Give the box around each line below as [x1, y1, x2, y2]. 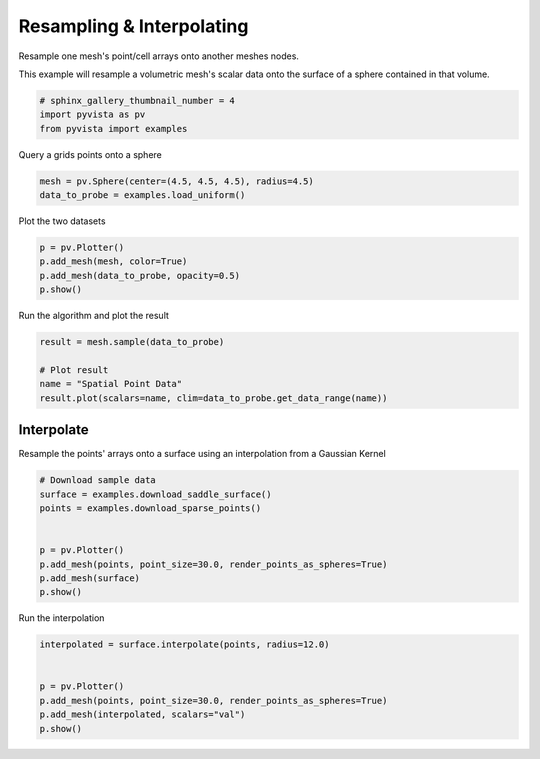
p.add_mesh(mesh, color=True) [39, 256, 188, 267]
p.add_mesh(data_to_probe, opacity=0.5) [39, 270, 240, 281]
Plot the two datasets [18, 215, 106, 227]
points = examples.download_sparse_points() [39, 503, 262, 514]
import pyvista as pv [39, 109, 146, 120]
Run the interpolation [18, 612, 105, 624]
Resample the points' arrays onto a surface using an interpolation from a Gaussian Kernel [18, 448, 387, 460]
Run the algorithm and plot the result [18, 310, 170, 322]
